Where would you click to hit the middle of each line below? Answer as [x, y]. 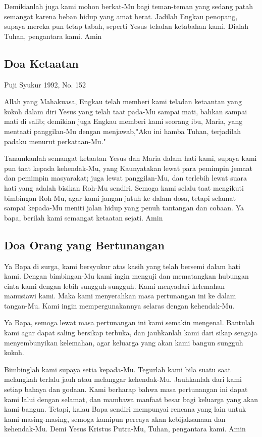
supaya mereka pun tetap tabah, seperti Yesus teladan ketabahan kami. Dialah [126, 26]
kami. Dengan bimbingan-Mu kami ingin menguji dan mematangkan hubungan [126, 276]
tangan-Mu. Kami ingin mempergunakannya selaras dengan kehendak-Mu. [119, 305]
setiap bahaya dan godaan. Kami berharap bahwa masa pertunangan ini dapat [126, 389]
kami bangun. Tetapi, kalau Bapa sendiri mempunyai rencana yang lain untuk [125, 409]
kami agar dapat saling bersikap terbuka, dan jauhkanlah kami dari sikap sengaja [131, 333]
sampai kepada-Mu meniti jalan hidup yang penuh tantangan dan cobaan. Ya [124, 208]
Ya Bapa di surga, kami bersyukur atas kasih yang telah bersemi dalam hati [122, 266]
